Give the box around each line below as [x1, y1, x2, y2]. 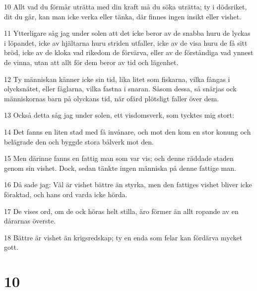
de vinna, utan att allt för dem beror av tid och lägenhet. [4, 57, 179, 67]
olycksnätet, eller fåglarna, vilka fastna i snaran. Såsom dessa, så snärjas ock [4, 83, 237, 94]
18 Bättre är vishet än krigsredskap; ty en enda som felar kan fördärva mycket [4, 232, 243, 242]
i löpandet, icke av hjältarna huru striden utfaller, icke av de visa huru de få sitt [4, 37, 248, 48]
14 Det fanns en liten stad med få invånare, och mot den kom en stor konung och [4, 126, 251, 137]
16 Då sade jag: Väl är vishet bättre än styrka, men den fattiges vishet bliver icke [4, 179, 252, 190]
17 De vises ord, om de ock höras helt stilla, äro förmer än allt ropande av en [4, 206, 239, 216]
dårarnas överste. [4, 216, 56, 226]
